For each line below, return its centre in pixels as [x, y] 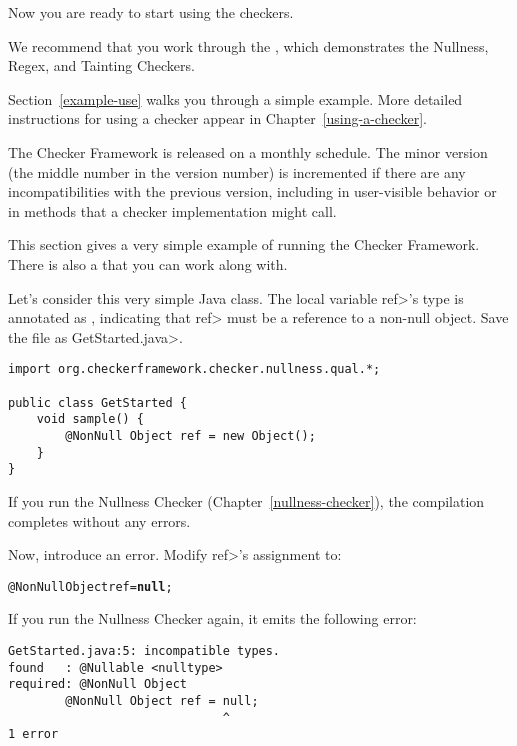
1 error [33, 734]
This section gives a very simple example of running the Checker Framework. [244, 244]
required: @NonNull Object [97, 684]
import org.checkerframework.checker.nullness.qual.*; [194, 369]
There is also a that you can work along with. [148, 263]
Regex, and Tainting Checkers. [101, 65]
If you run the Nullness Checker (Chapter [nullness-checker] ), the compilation [246, 500]
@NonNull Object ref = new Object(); [190, 435]
